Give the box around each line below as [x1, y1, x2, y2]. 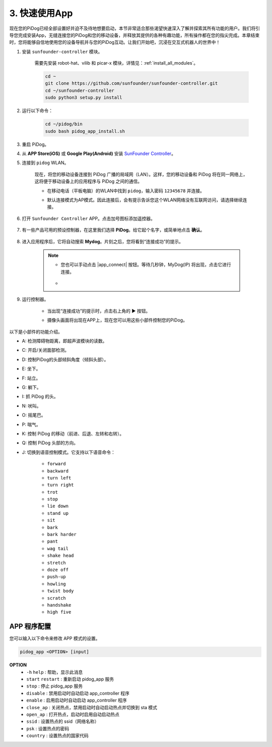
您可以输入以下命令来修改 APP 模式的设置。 [9, 635, 100, 642]
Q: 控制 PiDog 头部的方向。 [22, 440, 78, 446]
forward [47, 461, 66, 467]
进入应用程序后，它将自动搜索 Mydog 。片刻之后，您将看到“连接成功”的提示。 [22, 238, 183, 244]
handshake [47, 602, 72, 608]
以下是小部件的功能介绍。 [9, 329, 62, 335]
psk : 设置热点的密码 [26, 725, 70, 731]
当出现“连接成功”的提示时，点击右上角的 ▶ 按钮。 [47, 308, 151, 314]
